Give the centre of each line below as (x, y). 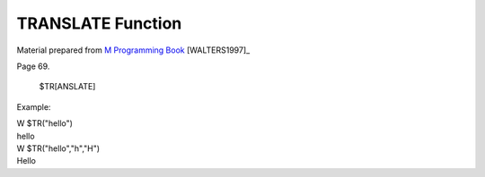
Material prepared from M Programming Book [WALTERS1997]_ (133, 50)
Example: (34, 106)
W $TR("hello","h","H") (58, 148)
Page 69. (33, 66)
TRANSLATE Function (99, 23)
